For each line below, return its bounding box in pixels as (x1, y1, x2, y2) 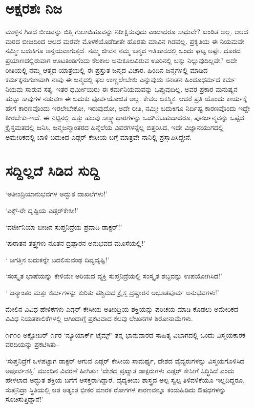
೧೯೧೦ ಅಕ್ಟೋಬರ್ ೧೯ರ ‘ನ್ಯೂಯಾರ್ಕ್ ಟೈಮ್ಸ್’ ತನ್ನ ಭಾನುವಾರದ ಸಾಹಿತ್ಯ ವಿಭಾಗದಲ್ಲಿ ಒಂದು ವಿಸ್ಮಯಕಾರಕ (5, 329, 246, 340)
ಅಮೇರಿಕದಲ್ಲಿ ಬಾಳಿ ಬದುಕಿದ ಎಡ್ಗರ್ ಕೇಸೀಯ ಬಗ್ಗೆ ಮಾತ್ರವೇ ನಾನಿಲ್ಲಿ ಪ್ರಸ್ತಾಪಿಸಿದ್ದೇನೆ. (5, 131, 192, 142)
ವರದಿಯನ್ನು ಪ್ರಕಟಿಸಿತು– (5, 339, 60, 349)
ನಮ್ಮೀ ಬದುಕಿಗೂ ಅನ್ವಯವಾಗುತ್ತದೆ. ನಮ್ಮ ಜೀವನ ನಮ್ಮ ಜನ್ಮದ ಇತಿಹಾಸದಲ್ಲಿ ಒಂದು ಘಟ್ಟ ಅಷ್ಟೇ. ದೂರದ (5, 45, 241, 56)
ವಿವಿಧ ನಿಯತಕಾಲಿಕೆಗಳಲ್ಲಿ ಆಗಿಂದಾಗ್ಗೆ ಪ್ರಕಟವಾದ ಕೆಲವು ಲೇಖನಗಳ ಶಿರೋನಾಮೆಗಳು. (5, 313, 193, 323)
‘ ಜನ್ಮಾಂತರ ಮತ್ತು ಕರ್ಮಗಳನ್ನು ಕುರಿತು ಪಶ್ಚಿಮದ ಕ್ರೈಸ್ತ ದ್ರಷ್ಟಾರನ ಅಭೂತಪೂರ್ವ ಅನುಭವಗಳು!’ (5, 287, 219, 297)
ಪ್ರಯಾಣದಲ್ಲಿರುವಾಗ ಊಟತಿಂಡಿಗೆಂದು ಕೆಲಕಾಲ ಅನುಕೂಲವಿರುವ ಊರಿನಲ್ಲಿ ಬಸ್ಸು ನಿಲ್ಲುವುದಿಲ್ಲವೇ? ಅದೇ (5, 55, 237, 65)
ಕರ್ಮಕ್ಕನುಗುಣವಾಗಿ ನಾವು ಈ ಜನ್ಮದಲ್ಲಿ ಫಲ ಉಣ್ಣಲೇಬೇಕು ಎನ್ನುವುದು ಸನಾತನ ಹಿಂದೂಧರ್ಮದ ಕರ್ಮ (5, 74, 236, 85)
